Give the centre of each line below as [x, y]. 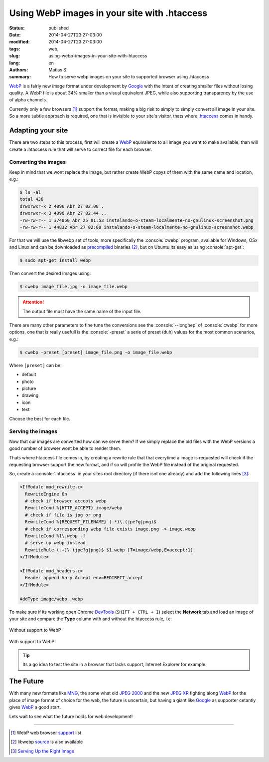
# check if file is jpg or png [63, 515]
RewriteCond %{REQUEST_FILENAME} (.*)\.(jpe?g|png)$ [91, 522]
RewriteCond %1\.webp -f [55, 536]
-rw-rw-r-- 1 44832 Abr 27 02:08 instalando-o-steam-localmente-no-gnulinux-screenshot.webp [136, 227]
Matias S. [58, 69]
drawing [30, 395]
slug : [14, 56]
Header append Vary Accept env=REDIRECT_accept [84, 578]
